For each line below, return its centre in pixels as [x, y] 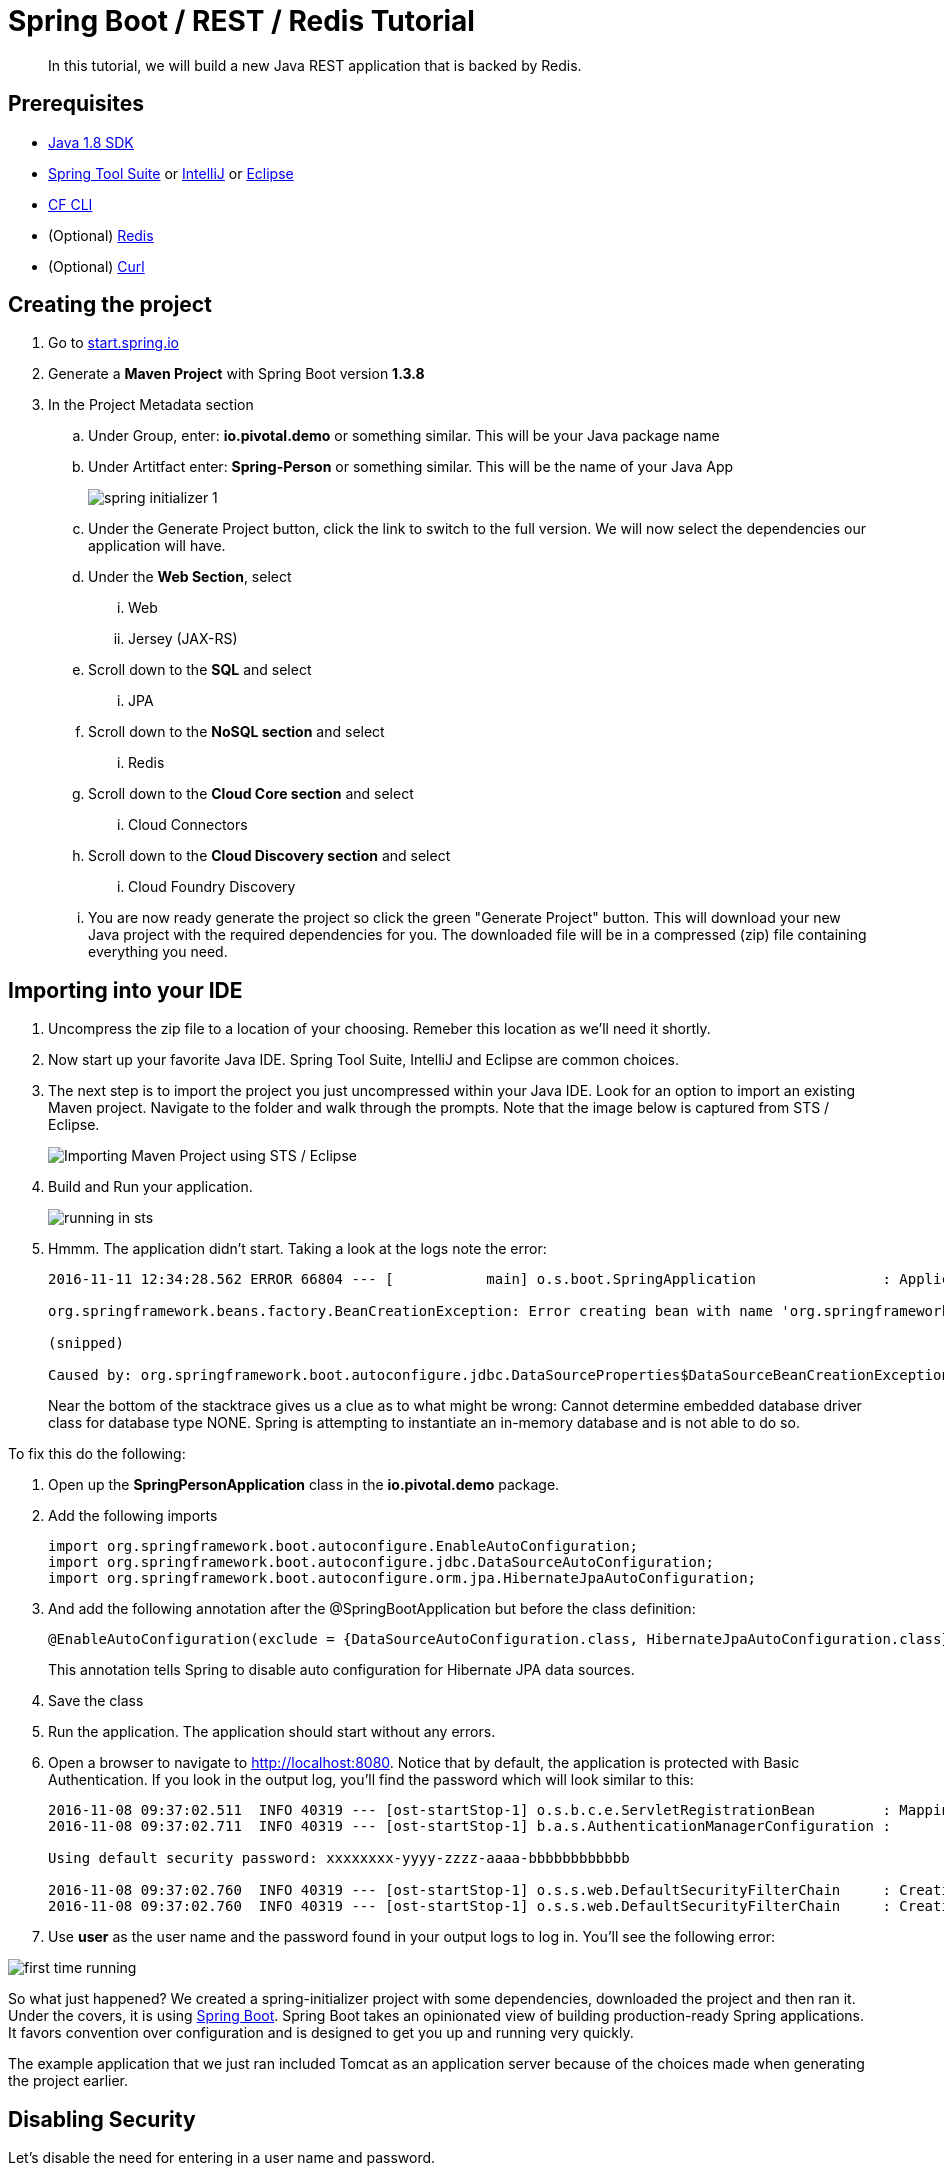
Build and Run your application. [150, 1187]
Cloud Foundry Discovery [212, 887]
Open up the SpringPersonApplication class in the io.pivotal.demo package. [304, 1485]
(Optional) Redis [101, 235]
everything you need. [158, 952]
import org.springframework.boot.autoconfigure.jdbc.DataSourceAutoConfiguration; [381, 1562]
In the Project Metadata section [151, 405]
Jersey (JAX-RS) [183, 639]
